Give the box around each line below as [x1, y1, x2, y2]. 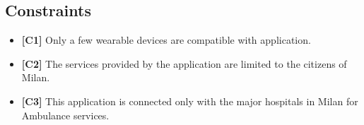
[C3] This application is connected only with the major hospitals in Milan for [21, 93, 358, 108]
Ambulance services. [21, 107, 110, 122]
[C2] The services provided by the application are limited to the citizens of [21, 56, 347, 71]
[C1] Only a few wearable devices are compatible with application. [21, 32, 311, 47]
